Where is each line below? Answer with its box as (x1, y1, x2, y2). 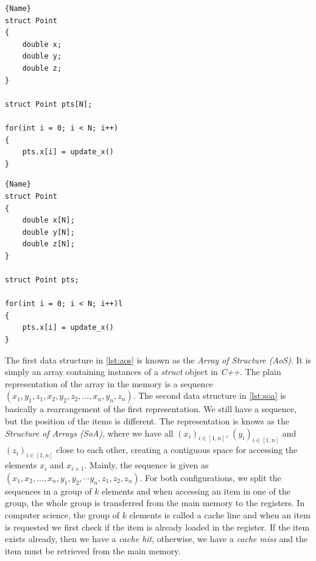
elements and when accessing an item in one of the (102, 484, 290, 497)
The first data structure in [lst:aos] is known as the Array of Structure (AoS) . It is (5, 353, 312, 366)
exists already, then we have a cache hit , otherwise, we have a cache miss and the (5, 532, 308, 545)
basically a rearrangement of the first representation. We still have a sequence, (5, 402, 297, 415)
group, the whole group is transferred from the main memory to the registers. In (5, 496, 305, 509)
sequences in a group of (5, 484, 92, 497)
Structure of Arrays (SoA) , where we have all (5, 426, 174, 439)
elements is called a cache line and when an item (129, 508, 311, 521)
